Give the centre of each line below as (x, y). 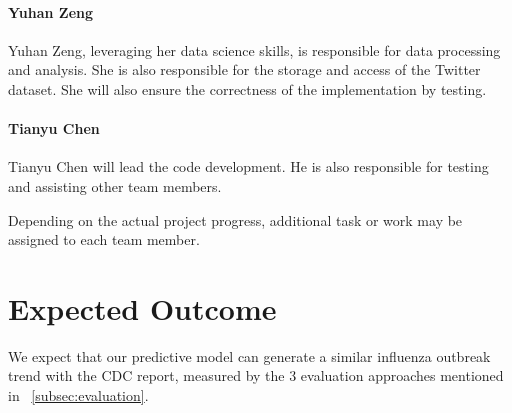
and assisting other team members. (115, 185)
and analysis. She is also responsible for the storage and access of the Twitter (244, 69)
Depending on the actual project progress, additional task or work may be (235, 219)
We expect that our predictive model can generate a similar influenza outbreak (249, 355)
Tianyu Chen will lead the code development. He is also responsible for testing (248, 166)
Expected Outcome (142, 307)
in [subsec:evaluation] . (78, 395)
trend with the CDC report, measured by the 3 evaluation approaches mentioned (256, 375)
